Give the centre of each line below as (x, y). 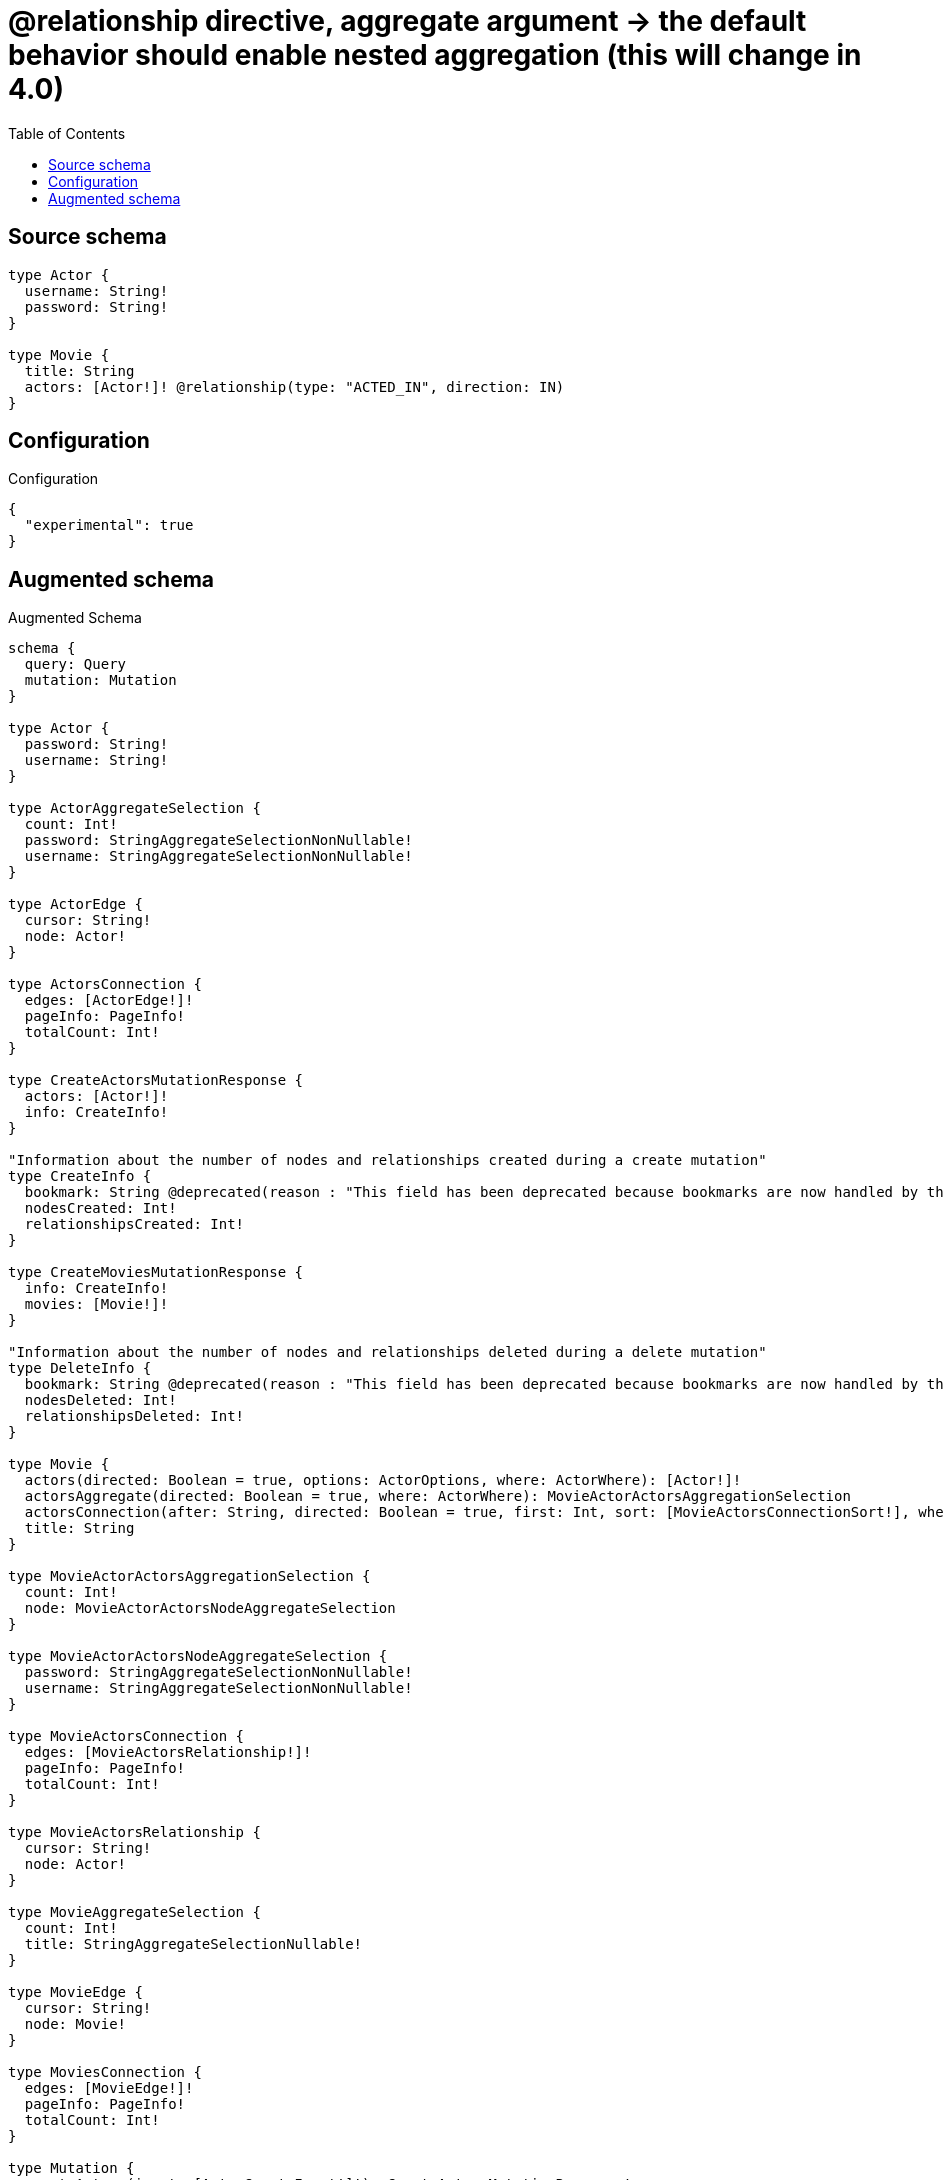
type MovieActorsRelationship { (134, 1832)
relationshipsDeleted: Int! (134, 1416)
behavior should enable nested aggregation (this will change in (435, 55)
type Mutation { (71, 2168)
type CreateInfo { (80, 1176)
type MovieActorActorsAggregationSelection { (189, 1576)
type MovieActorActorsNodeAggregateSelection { (198, 1656)
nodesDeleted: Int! (100, 1400)
